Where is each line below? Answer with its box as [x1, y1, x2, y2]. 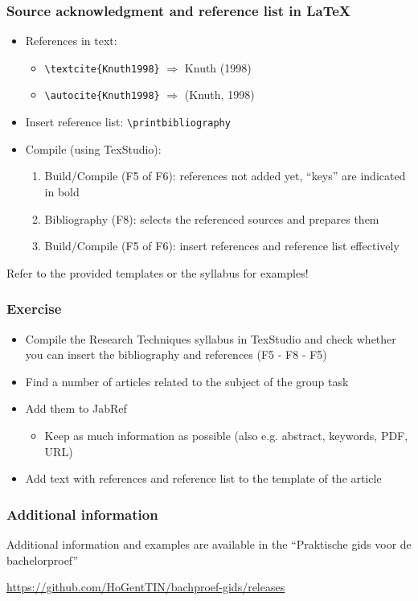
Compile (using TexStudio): [25, 140, 162, 157]
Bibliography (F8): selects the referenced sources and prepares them [44, 210, 379, 227]
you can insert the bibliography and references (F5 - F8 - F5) [25, 346, 327, 363]
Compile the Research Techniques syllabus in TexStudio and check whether [25, 330, 396, 347]
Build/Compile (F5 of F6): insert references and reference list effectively [44, 237, 400, 254]
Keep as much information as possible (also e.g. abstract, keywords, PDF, [44, 426, 408, 443]
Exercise [6, 298, 62, 319]
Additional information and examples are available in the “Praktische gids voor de [6, 535, 412, 552]
